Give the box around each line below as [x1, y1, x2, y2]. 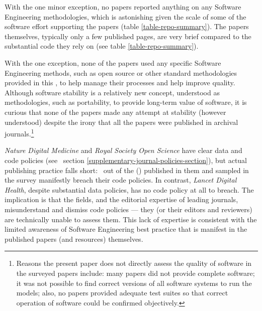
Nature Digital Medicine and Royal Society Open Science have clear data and [5, 145, 242, 155]
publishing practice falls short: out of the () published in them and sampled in [5, 165, 249, 175]
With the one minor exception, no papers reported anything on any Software [5, 2, 241, 12]
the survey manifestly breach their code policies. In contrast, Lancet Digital [5, 175, 237, 185]
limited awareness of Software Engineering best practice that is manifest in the [5, 224, 247, 234]
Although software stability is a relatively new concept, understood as [5, 87, 220, 97]
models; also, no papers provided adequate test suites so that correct [16, 287, 228, 298]
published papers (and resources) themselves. [5, 233, 143, 244]
